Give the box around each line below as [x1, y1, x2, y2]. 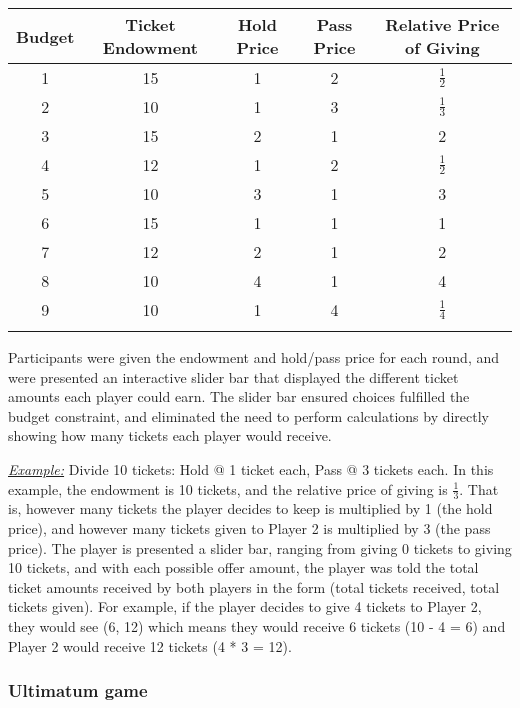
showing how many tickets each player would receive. [8, 425, 332, 446]
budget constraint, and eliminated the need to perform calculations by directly [8, 405, 490, 426]
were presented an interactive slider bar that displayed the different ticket [8, 366, 459, 387]
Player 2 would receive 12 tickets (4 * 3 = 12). [8, 635, 292, 656]
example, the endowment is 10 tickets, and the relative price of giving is [8, 478, 448, 499]
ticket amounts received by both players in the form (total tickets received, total [8, 576, 500, 597]
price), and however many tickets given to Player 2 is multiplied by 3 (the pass [8, 517, 491, 538]
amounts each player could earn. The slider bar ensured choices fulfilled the [8, 386, 470, 407]
